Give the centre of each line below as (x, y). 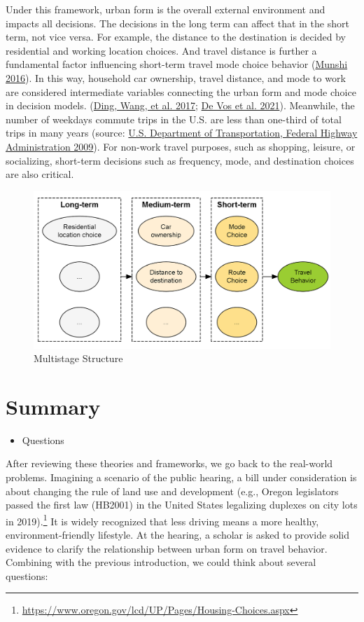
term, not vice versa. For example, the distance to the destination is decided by (176, 37)
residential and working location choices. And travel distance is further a (161, 50)
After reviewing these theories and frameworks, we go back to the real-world (169, 463)
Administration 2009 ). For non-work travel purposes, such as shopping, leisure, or (181, 146)
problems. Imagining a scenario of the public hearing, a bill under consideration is (181, 477)
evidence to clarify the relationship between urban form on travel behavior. (167, 548)
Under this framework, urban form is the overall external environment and (166, 9)
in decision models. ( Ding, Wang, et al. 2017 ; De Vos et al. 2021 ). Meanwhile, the (180, 105)
